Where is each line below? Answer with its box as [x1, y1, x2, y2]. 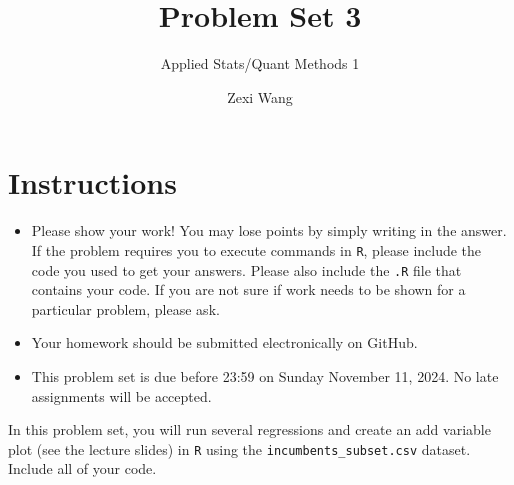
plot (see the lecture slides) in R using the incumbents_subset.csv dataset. [8, 438, 471, 459]
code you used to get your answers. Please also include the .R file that [31, 259, 462, 280]
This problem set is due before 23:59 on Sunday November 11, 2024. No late [31, 365, 499, 386]
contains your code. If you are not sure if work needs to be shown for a [31, 279, 466, 300]
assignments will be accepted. [31, 385, 212, 406]
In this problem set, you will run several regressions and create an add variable [8, 419, 491, 440]
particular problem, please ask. [31, 298, 220, 319]
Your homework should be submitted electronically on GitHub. [31, 332, 418, 353]
